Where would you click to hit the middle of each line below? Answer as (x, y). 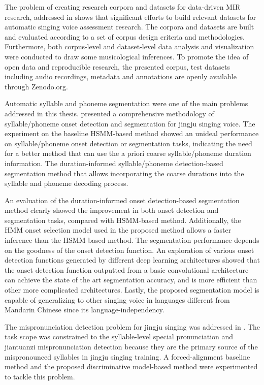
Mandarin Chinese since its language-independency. (85, 310)
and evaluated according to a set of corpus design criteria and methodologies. (125, 36)
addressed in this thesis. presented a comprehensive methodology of (109, 113)
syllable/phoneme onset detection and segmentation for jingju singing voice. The (130, 123)
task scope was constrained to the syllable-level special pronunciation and (119, 336)
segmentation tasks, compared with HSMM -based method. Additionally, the (123, 220)
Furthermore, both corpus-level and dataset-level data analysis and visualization (129, 46)
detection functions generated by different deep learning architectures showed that (132, 260)
